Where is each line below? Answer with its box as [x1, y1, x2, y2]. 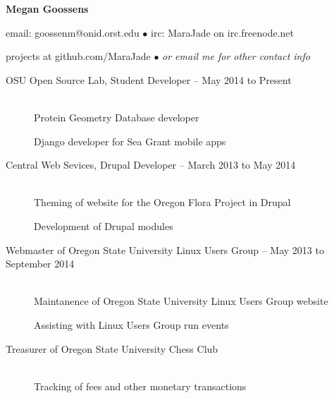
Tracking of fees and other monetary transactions [34, 378, 247, 393]
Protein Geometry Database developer [34, 109, 199, 124]
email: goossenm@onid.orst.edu [6, 25, 140, 40]
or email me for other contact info [162, 49, 310, 64]
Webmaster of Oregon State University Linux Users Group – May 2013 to [6, 242, 324, 257]
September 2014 [6, 256, 75, 271]
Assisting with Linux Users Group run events [34, 317, 229, 332]
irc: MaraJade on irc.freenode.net [151, 25, 294, 40]
